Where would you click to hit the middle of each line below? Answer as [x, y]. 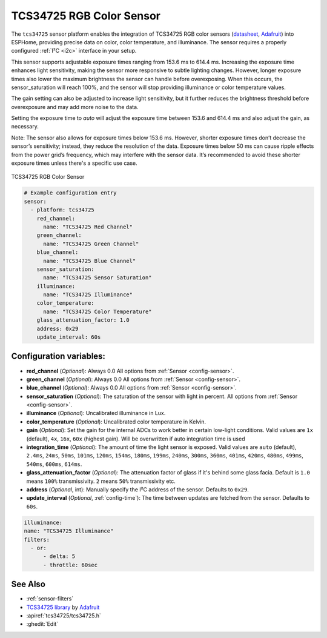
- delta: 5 [59, 557]
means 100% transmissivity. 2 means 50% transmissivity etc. [101, 481]
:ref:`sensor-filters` [50, 599]
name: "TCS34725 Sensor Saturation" [97, 278]
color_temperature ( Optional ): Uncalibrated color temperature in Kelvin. [116, 422]
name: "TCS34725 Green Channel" [91, 244]
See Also [28, 584]
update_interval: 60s [69, 337]
